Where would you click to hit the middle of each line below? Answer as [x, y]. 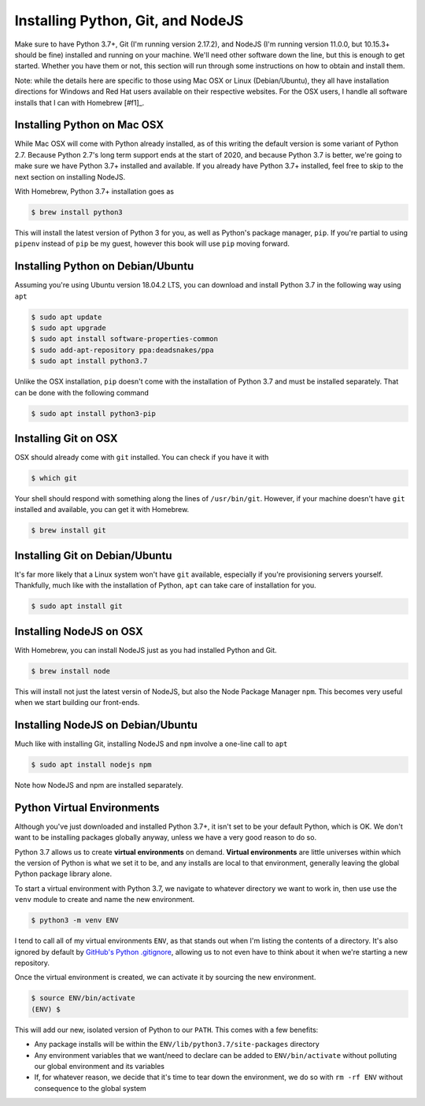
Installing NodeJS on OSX [79, 631]
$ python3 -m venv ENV [75, 920]
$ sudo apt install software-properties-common [124, 339]
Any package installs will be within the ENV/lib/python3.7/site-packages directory [177, 1045]
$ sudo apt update [67, 317]
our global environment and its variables [100, 1066]
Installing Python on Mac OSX [89, 125]
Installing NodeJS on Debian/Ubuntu [106, 725]
